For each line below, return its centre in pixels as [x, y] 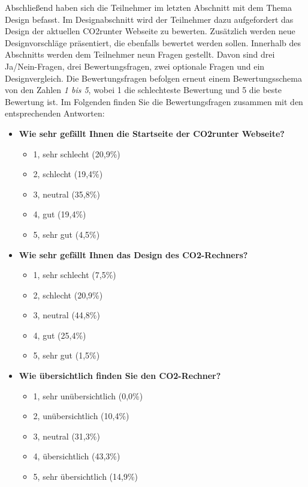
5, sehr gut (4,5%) [67, 234]
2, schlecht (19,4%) [68, 174]
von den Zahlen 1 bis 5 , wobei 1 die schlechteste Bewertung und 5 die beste [143, 90]
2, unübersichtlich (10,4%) [81, 416]
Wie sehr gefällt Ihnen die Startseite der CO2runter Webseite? [152, 133]
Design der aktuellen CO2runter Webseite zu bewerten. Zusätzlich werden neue [150, 31]
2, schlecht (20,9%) [68, 295]
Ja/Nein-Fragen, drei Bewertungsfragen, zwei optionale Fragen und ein [135, 66]
